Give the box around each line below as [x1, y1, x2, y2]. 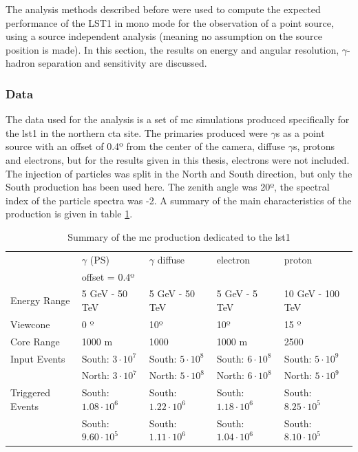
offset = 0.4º [81, 269, 135, 283]
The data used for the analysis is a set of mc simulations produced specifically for [6, 112, 350, 127]
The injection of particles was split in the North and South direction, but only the [6, 166, 352, 180]
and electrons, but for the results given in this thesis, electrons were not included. [6, 152, 350, 166]
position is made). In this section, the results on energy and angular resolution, [6, 42, 339, 56]
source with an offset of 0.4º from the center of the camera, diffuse [6, 139, 285, 153]
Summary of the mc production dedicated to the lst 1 [67, 229, 291, 244]
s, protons [293, 139, 335, 153]
